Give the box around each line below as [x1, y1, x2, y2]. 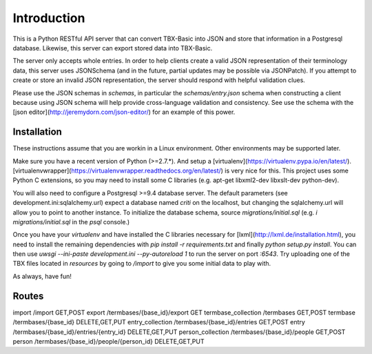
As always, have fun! [12, 272, 72, 280]
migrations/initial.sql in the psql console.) [12, 217, 130, 226]
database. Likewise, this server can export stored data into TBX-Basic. [12, 43, 213, 52]
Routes [12, 290, 44, 302]
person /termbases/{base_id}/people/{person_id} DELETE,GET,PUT [12, 337, 205, 345]
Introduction [12, 10, 85, 26]
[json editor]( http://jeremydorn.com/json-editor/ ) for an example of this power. [12, 108, 236, 117]
